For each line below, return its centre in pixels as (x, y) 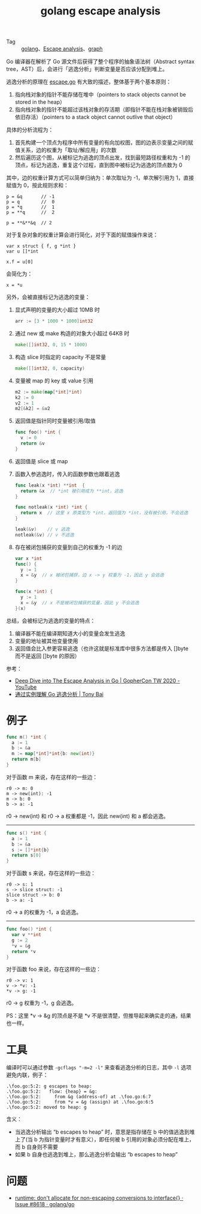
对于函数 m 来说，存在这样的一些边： (52, 777)
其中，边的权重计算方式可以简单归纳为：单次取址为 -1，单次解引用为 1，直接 (100, 178)
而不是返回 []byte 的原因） (47, 656)
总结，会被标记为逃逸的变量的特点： (51, 621)
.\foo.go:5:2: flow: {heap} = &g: (52, 1092)
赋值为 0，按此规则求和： (37, 185)
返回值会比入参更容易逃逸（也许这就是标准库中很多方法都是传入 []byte (101, 648)
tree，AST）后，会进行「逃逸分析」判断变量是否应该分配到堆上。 (87, 69)
